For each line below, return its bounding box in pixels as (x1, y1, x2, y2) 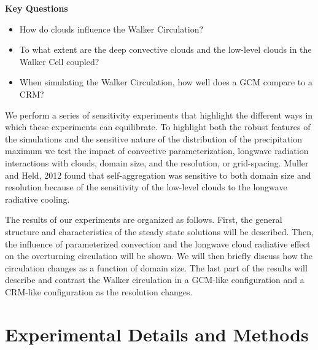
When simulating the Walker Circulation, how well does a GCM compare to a (19, 76, 312, 88)
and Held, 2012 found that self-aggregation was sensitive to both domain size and (5, 168, 311, 181)
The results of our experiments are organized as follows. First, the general (5, 213, 282, 226)
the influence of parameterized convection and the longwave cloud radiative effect (5, 237, 311, 250)
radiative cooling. (5, 192, 70, 205)
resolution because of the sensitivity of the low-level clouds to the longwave (5, 181, 287, 193)
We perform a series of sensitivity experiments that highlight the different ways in (5, 108, 313, 121)
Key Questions (5, 2, 68, 14)
